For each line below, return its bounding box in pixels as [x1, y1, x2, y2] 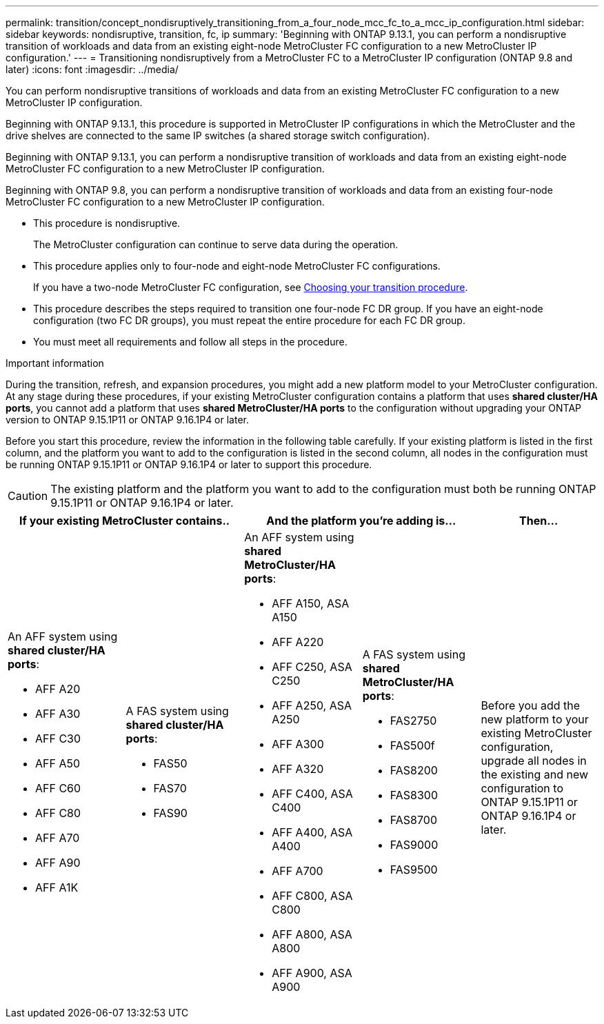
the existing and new [481, 767, 589, 781]
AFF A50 [35, 756, 81, 770]
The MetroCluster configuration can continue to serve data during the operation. [33, 239, 399, 250]
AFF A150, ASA [272, 596, 350, 610]
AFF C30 [35, 732, 81, 745]
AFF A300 [272, 737, 324, 751]
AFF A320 [272, 762, 324, 776]
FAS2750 [390, 714, 437, 727]
